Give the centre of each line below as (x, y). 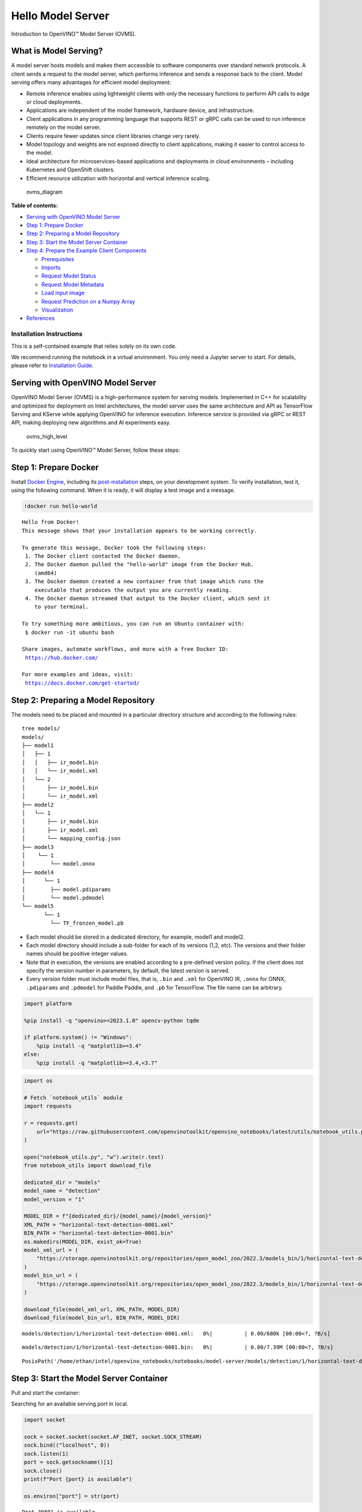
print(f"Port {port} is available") (78, 1479)
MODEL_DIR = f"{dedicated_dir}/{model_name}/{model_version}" (118, 1216)
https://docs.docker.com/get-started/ (82, 683)
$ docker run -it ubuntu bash (70, 632)
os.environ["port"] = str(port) (72, 1496)
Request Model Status (69, 276)
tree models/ (41, 728)
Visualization (57, 310)
